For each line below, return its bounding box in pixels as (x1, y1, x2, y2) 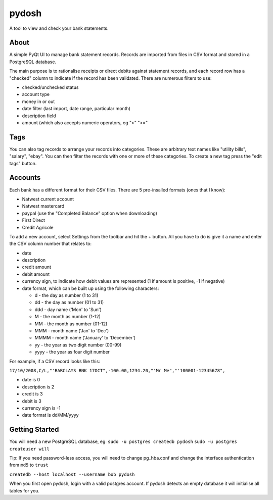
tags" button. (9, 160, 37, 166)
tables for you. (9, 487, 40, 493)
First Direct (22, 217, 45, 223)
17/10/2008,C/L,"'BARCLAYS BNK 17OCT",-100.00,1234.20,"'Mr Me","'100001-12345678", (9, 368, 225, 373)
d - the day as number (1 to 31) (34, 292, 99, 298)
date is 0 (22, 377, 40, 383)
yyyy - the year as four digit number (34, 349, 110, 355)
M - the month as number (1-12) (34, 314, 101, 320)
